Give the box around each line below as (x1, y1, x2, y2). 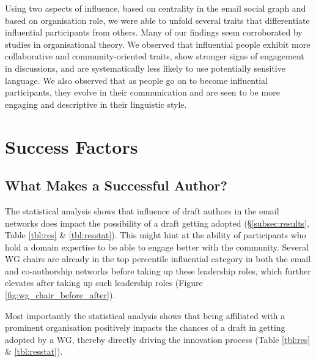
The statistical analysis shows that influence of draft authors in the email (5, 204, 279, 217)
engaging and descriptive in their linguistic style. (5, 97, 187, 110)
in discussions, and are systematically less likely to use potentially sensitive (5, 61, 285, 74)
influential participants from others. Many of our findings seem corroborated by (5, 26, 303, 39)
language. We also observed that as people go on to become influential (5, 74, 268, 86)
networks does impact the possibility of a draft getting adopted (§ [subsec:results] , (5, 216, 309, 229)
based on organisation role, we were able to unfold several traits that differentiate (5, 13, 310, 26)
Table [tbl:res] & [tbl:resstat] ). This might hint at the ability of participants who (5, 228, 306, 241)
